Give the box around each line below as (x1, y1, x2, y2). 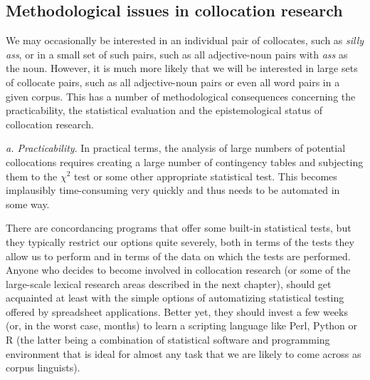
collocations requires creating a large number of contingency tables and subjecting (6, 154, 364, 169)
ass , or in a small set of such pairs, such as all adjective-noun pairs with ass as (6, 46, 348, 61)
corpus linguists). (6, 360, 80, 375)
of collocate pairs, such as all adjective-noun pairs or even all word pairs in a (6, 74, 340, 89)
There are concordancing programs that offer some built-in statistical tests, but (6, 220, 351, 235)
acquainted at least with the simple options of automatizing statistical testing (6, 290, 344, 305)
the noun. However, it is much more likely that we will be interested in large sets (6, 61, 358, 76)
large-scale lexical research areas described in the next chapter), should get (6, 276, 332, 291)
